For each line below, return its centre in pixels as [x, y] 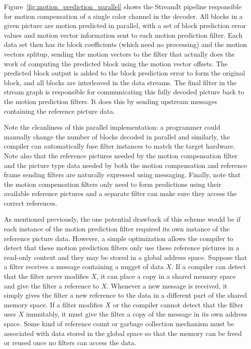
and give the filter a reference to [52, 285]
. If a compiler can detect [209, 266]
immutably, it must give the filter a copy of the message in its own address [137, 314]
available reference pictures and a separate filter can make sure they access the [120, 193]
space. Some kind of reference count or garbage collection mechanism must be [119, 323]
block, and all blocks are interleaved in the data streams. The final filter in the [120, 82]
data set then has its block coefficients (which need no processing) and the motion [125, 44]
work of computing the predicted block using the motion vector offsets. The [116, 63]
